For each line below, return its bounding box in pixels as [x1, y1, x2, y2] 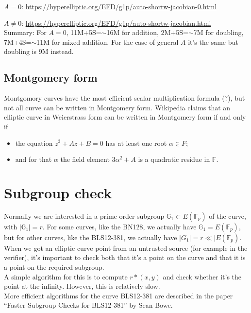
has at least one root [105, 138, 167, 148]
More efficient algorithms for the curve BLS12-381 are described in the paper [4, 290, 233, 300]
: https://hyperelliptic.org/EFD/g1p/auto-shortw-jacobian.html [21, 17, 211, 28]
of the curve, [209, 210, 246, 221]
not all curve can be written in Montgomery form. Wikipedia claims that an [4, 102, 231, 112]
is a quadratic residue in [138, 154, 210, 164]
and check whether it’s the [163, 271, 242, 281]
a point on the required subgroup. [4, 262, 104, 272]
